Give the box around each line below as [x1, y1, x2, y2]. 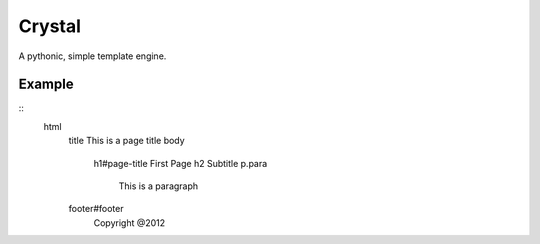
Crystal [18, 15, 82, 37]
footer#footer [68, 203, 124, 215]
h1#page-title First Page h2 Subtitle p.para [93, 157, 268, 169]
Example [18, 76, 74, 93]
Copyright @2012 [93, 216, 166, 229]
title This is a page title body [68, 135, 185, 147]
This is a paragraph [118, 180, 199, 192]
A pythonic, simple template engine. [18, 50, 167, 62]
